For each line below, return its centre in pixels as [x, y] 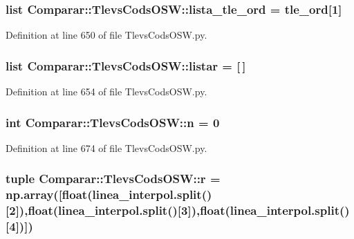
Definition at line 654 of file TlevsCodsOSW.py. [106, 92]
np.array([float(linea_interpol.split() [109, 194]
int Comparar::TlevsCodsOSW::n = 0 [113, 122]
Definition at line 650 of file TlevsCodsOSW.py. [106, 35]
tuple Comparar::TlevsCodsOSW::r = [113, 179]
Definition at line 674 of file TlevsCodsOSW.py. [106, 147]
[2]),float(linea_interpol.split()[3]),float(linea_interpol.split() [178, 210]
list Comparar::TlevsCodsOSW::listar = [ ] [126, 65]
